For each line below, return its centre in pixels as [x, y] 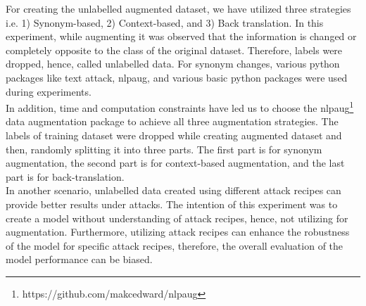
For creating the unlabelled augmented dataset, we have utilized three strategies [178, 8]
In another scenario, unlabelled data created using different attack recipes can [173, 190]
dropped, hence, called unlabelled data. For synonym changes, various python [173, 64]
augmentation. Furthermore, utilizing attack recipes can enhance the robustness [178, 232]
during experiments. [49, 91]
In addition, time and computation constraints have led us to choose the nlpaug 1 [180, 107]
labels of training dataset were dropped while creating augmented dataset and [174, 135]
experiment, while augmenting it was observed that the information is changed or [181, 36]
